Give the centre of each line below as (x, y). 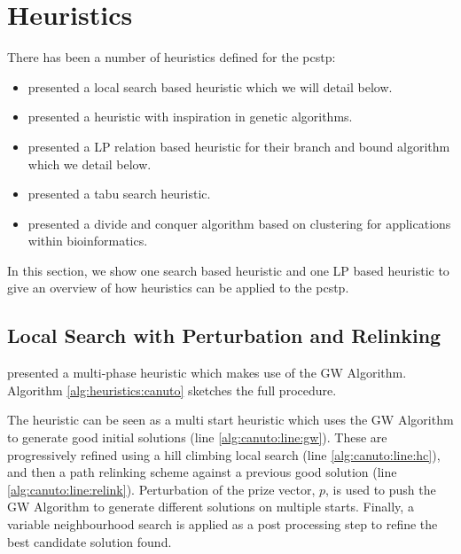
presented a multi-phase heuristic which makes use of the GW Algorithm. (207, 373)
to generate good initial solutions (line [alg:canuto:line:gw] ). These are (197, 437)
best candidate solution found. (90, 541)
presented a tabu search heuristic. (119, 194)
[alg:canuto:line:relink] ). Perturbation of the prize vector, (161, 489)
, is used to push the (381, 489)
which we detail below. (90, 164)
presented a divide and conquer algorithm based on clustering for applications (239, 223)
